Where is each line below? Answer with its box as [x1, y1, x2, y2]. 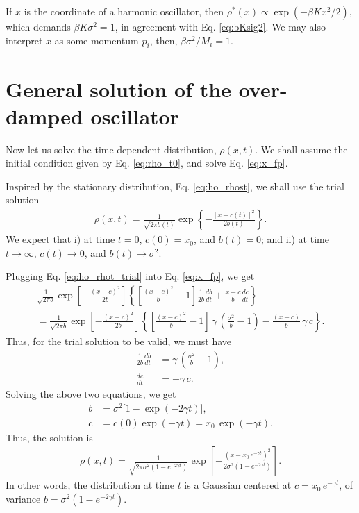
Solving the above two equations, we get [6, 386, 176, 401]
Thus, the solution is [6, 430, 93, 444]
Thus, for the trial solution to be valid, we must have [6, 333, 232, 348]
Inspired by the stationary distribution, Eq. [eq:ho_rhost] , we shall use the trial [6, 178, 344, 193]
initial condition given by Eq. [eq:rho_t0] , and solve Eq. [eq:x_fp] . [6, 155, 288, 170]
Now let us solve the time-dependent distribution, [6, 142, 217, 156]
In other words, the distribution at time [6, 478, 174, 492]
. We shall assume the [255, 142, 348, 156]
